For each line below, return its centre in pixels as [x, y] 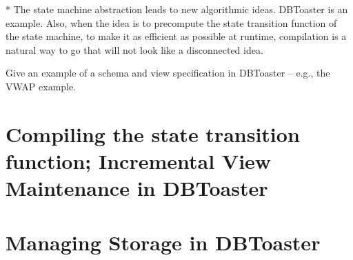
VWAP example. [41, 86]
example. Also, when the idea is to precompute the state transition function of [171, 22]
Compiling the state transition [153, 133]
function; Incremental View [139, 160]
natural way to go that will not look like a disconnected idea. [134, 49]
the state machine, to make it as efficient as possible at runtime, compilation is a [176, 36]
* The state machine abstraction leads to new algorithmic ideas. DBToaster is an [177, 9]
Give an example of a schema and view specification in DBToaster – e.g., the [168, 73]
